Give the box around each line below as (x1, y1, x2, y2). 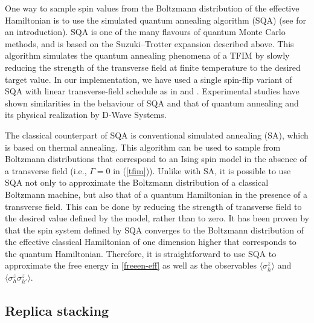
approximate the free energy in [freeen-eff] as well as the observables (5, 259, 257, 272)
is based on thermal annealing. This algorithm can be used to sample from (5, 140, 281, 153)
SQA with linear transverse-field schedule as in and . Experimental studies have (5, 85, 300, 97)
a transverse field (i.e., (5, 164, 87, 177)
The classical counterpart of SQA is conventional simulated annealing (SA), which (5, 128, 309, 141)
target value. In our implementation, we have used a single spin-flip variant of (5, 73, 292, 85)
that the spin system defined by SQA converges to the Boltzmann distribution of (5, 223, 304, 236)
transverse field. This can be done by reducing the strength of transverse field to (5, 200, 302, 212)
